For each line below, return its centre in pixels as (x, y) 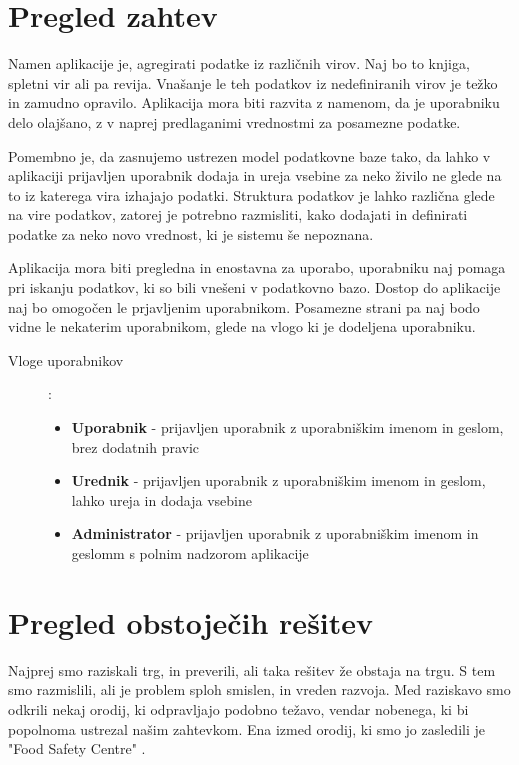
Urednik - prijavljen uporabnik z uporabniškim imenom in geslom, (278, 480)
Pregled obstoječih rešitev (191, 621)
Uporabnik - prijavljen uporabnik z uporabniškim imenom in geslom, (287, 427)
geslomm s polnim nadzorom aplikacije (190, 553)
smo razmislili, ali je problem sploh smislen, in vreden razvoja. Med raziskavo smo (259, 689)
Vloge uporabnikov (66, 359)
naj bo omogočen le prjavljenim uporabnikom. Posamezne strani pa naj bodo (244, 306)
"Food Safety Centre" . (77, 748)
